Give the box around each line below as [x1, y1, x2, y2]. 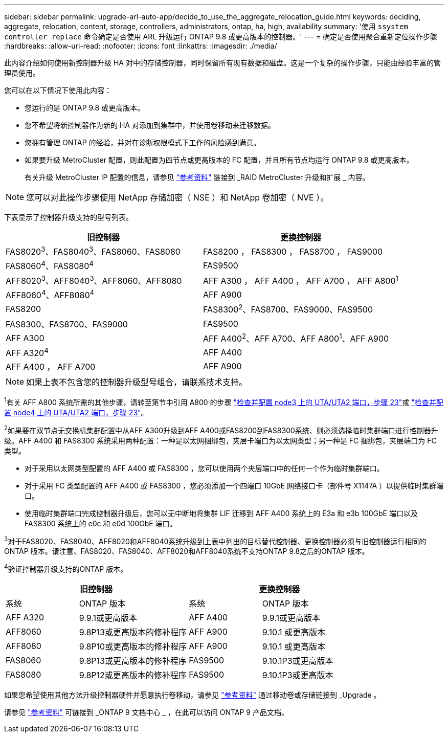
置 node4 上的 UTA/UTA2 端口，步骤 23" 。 [4, 408, 148, 417]
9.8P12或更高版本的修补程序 [79, 669, 187, 680]
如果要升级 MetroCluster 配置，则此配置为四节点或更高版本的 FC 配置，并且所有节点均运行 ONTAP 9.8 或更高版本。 [25, 155, 414, 164]
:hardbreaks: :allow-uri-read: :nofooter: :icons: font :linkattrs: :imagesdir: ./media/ [4, 41, 277, 50]
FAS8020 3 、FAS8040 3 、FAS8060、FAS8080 [6, 245, 181, 257]
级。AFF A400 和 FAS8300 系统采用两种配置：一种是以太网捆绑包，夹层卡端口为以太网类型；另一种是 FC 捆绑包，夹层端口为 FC [4, 436, 437, 445]
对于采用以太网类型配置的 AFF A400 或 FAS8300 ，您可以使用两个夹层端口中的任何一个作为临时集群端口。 [25, 463, 384, 473]
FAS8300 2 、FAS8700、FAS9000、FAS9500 [203, 303, 373, 315]
